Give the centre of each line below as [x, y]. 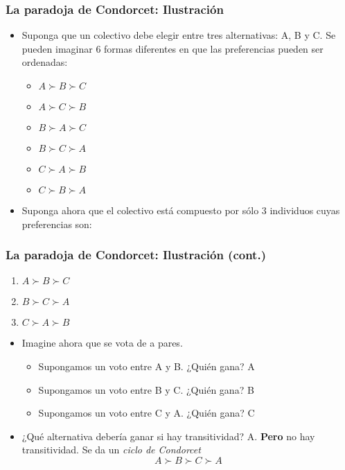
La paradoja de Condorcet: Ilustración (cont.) [136, 255]
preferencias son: [57, 224]
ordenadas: [45, 62]
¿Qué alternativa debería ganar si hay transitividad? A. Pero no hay [168, 436]
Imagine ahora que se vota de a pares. [102, 343]
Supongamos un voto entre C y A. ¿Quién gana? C [147, 413]
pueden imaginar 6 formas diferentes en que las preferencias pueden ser [172, 48]
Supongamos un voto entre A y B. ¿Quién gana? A [147, 366]
